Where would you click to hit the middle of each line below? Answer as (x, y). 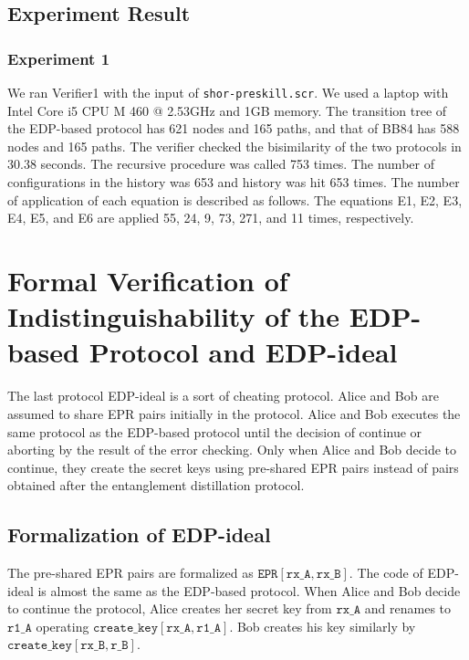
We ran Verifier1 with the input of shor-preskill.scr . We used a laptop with (228, 92)
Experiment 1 (59, 58)
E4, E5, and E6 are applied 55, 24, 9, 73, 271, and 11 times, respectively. (211, 218)
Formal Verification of (148, 280)
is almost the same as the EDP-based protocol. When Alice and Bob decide (249, 590)
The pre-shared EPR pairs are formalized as (130, 573)
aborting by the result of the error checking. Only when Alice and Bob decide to (232, 450)
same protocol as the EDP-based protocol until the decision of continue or (215, 431)
